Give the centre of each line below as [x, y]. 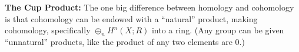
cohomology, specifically [48, 30]
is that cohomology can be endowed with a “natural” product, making [131, 18]
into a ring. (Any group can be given [218, 30]
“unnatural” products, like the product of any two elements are [119, 41]
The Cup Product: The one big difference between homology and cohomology [149, 7]
